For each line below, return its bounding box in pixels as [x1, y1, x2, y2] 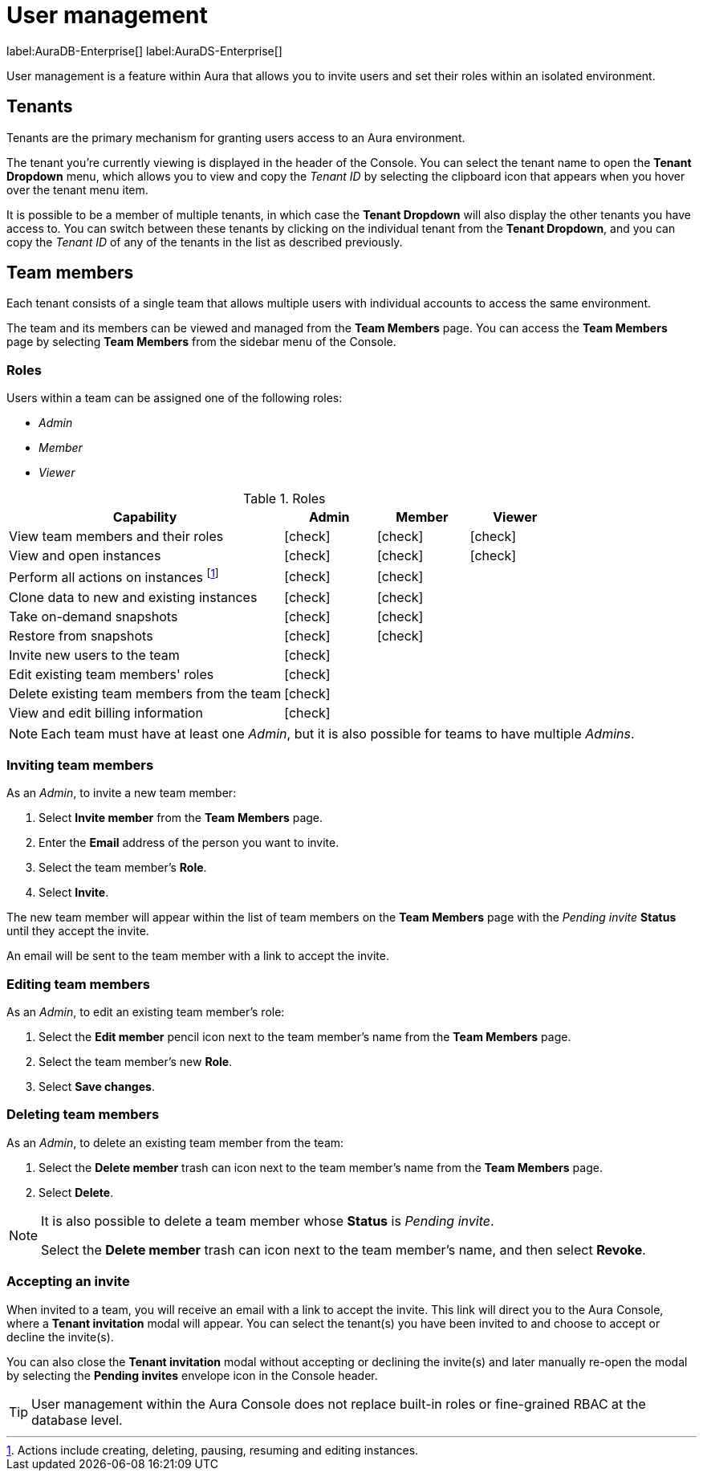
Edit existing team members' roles [9, 665, 214, 682]
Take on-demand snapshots [9, 608, 178, 625]
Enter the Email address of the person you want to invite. [39, 836, 339, 850]
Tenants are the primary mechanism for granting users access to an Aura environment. [6, 130, 465, 144]
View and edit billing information [9, 704, 203, 721]
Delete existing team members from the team [9, 685, 282, 702]
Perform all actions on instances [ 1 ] [9, 567, 219, 586]
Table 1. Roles [243, 490, 326, 507]
